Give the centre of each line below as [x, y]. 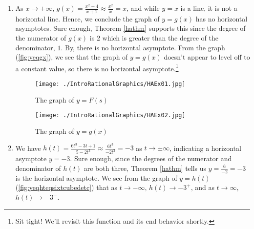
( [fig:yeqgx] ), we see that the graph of [72, 57]
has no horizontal [222, 18]
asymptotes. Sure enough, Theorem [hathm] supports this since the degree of [130, 28]
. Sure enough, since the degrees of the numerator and [151, 158]
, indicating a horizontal [205, 148]
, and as [202, 187]
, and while [143, 8]
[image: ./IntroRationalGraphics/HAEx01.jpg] [110, 84]
